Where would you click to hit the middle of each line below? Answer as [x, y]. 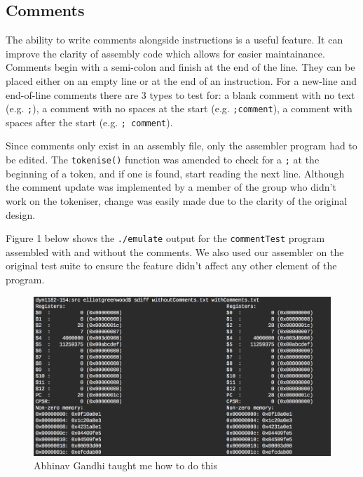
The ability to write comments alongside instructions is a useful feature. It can [174, 40]
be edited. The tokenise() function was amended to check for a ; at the [163, 160]
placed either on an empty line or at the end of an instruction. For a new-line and [181, 80]
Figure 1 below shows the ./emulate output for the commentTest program [165, 238]
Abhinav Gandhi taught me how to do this [125, 465]
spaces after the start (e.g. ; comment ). [89, 122]
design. [21, 214]
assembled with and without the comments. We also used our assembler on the [175, 251]
